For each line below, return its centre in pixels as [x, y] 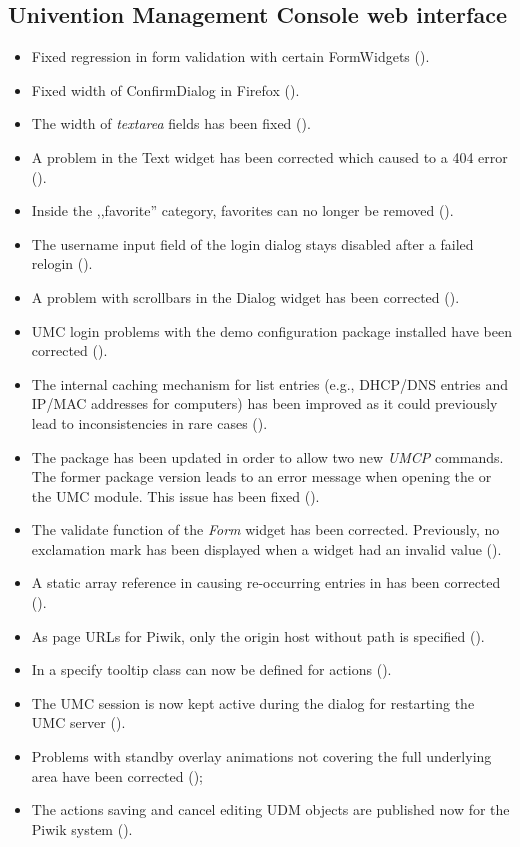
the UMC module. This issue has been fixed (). [175, 495]
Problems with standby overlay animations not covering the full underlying [261, 756]
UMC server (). [78, 722]
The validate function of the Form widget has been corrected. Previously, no [265, 529]
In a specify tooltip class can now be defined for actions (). [211, 669]
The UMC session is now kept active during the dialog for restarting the [253, 702]
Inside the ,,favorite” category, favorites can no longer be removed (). [242, 210]
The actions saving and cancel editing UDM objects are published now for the [270, 809]
